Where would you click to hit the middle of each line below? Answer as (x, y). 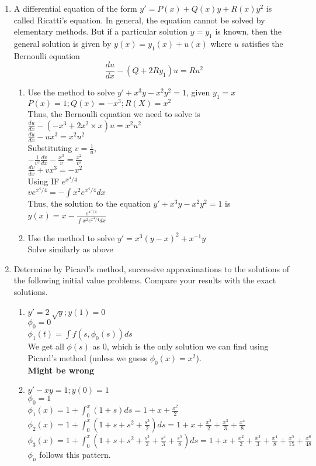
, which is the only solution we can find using (187, 346)
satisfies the (262, 43)
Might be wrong (61, 370)
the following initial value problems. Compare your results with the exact (145, 280)
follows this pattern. (75, 454)
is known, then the (249, 31)
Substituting (50, 148)
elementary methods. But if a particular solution (101, 31)
